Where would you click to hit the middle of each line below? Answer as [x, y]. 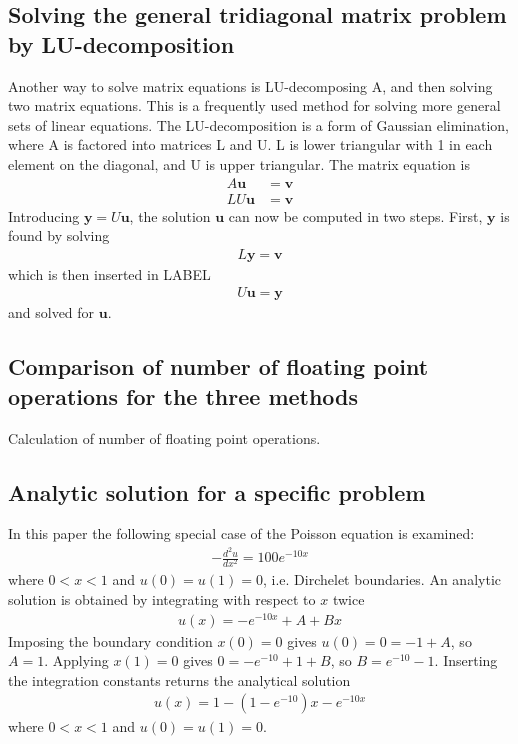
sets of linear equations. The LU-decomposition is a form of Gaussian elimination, [259, 124]
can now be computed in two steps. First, [355, 215]
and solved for [51, 312]
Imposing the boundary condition [110, 640]
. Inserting [466, 660]
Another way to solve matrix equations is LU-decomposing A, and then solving [250, 85]
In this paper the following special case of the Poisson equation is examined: [241, 533]
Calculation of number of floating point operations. [164, 437]
